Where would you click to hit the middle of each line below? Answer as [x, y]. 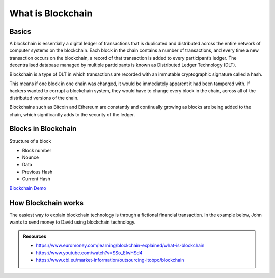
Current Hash [36, 179]
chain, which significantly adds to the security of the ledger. [72, 114]
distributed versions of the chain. [44, 98]
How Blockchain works [47, 203]
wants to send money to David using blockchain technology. [73, 222]
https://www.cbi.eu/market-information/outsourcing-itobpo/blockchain [110, 260]
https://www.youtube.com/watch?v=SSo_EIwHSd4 [89, 253]
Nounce [31, 157]
